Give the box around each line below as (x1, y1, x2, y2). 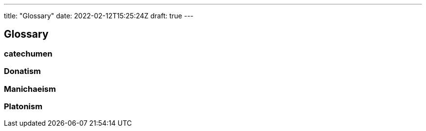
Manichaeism (4, 84, 56, 94)
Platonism (4, 101, 43, 111)
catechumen (4, 48, 53, 58)
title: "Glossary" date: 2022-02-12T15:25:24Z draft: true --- (4, 12, 194, 20)
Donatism (4, 66, 41, 76)
